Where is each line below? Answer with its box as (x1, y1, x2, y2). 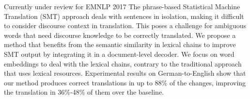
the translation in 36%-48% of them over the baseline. (4, 87, 164, 97)
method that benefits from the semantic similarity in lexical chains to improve (4, 39, 236, 49)
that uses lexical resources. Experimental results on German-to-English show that (4, 68, 246, 78)
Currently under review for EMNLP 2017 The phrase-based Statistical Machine (4, 1, 240, 11)
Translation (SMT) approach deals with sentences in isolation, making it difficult (4, 11, 244, 21)
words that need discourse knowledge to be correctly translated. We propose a (4, 30, 236, 40)
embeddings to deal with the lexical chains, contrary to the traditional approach (4, 58, 242, 68)
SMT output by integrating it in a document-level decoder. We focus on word (4, 49, 234, 59)
